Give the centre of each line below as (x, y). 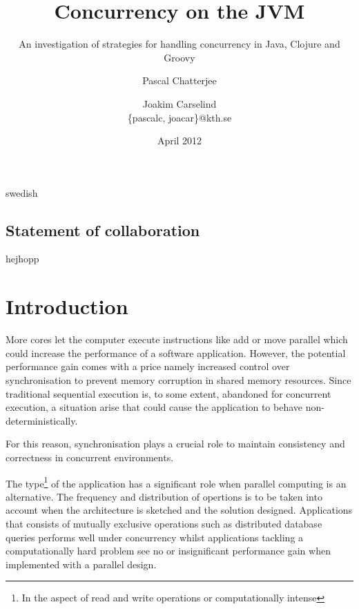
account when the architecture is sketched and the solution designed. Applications (179, 510)
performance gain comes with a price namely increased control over (148, 366)
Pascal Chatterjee (179, 80)
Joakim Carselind (179, 103)
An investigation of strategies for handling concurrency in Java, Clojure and (179, 44)
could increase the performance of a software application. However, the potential (176, 352)
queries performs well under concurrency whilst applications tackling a (155, 537)
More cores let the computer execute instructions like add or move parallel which (177, 339)
